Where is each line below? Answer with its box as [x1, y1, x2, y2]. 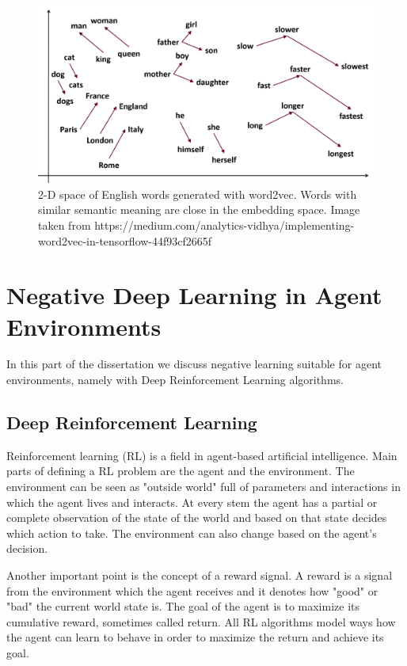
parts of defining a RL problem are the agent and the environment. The [6, 462, 355, 479]
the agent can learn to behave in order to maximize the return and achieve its [6, 629, 384, 645]
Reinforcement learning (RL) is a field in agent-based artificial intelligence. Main [6, 447, 397, 463]
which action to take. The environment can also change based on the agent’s [6, 524, 377, 541]
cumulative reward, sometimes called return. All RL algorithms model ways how [6, 613, 396, 630]
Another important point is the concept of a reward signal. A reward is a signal [6, 567, 393, 583]
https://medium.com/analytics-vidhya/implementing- [94, 216, 355, 233]
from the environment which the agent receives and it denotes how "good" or [6, 582, 378, 599]
